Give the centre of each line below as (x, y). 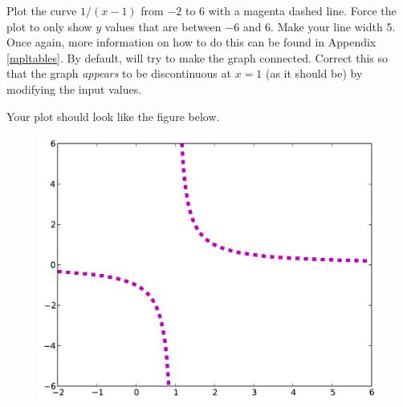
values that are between (163, 26)
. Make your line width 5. (333, 26)
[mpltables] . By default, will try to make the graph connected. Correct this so (197, 57)
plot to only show (49, 26)
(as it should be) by (314, 73)
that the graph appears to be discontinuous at (119, 73)
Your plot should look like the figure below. (113, 116)
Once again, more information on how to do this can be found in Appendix (191, 42)
